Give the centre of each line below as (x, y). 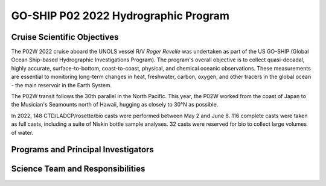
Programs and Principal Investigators (82, 150)
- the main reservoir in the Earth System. (62, 85)
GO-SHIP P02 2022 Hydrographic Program (120, 16)
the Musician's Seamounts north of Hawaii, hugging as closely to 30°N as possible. (115, 105)
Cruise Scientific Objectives (65, 37)
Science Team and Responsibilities (78, 169)
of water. (22, 132)
